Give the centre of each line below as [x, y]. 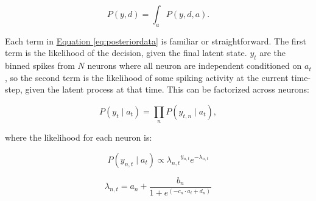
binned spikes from [40, 65]
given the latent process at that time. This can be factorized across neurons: [167, 89]
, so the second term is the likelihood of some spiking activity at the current [147, 77]
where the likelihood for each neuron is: [79, 137]
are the [273, 53]
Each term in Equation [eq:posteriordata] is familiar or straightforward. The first [156, 41]
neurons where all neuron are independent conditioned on [195, 65]
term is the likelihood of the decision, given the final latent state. [126, 53]
